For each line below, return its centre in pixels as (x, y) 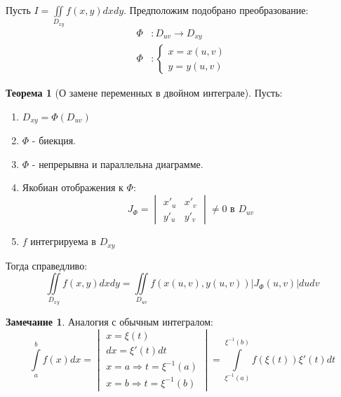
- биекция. (54, 140)
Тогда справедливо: (47, 265)
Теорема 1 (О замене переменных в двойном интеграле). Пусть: (144, 93)
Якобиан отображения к (73, 187)
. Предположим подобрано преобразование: (216, 10)
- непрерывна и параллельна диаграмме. (118, 163)
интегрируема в (63, 241)
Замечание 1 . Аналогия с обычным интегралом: (110, 321)
